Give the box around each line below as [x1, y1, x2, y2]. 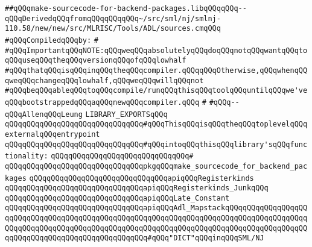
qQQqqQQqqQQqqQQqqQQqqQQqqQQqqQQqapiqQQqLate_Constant [5, 193, 230, 202]
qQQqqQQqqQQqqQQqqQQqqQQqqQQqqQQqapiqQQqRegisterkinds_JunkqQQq [5, 184, 269, 193]
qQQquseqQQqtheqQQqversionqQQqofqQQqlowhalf [5, 56, 186, 65]
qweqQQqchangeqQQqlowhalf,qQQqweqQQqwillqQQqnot [5, 76, 204, 85]
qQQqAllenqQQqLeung [5, 110, 83, 119]
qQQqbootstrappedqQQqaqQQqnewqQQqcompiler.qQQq [5, 98, 200, 107]
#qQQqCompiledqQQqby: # [5, 36, 99, 45]
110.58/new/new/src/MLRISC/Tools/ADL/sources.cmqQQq [5, 24, 221, 33]
